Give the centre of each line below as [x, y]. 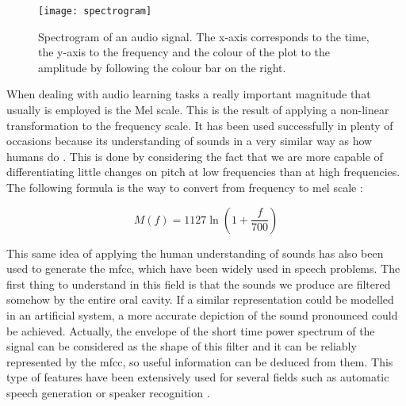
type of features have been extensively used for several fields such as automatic [198, 377]
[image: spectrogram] [95, 11]
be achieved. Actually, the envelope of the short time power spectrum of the [191, 330]
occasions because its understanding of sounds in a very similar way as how [190, 141]
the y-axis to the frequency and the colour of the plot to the [184, 52]
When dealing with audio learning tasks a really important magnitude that [189, 94]
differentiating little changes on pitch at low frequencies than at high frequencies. [203, 172]
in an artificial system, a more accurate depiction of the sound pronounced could [202, 314]
